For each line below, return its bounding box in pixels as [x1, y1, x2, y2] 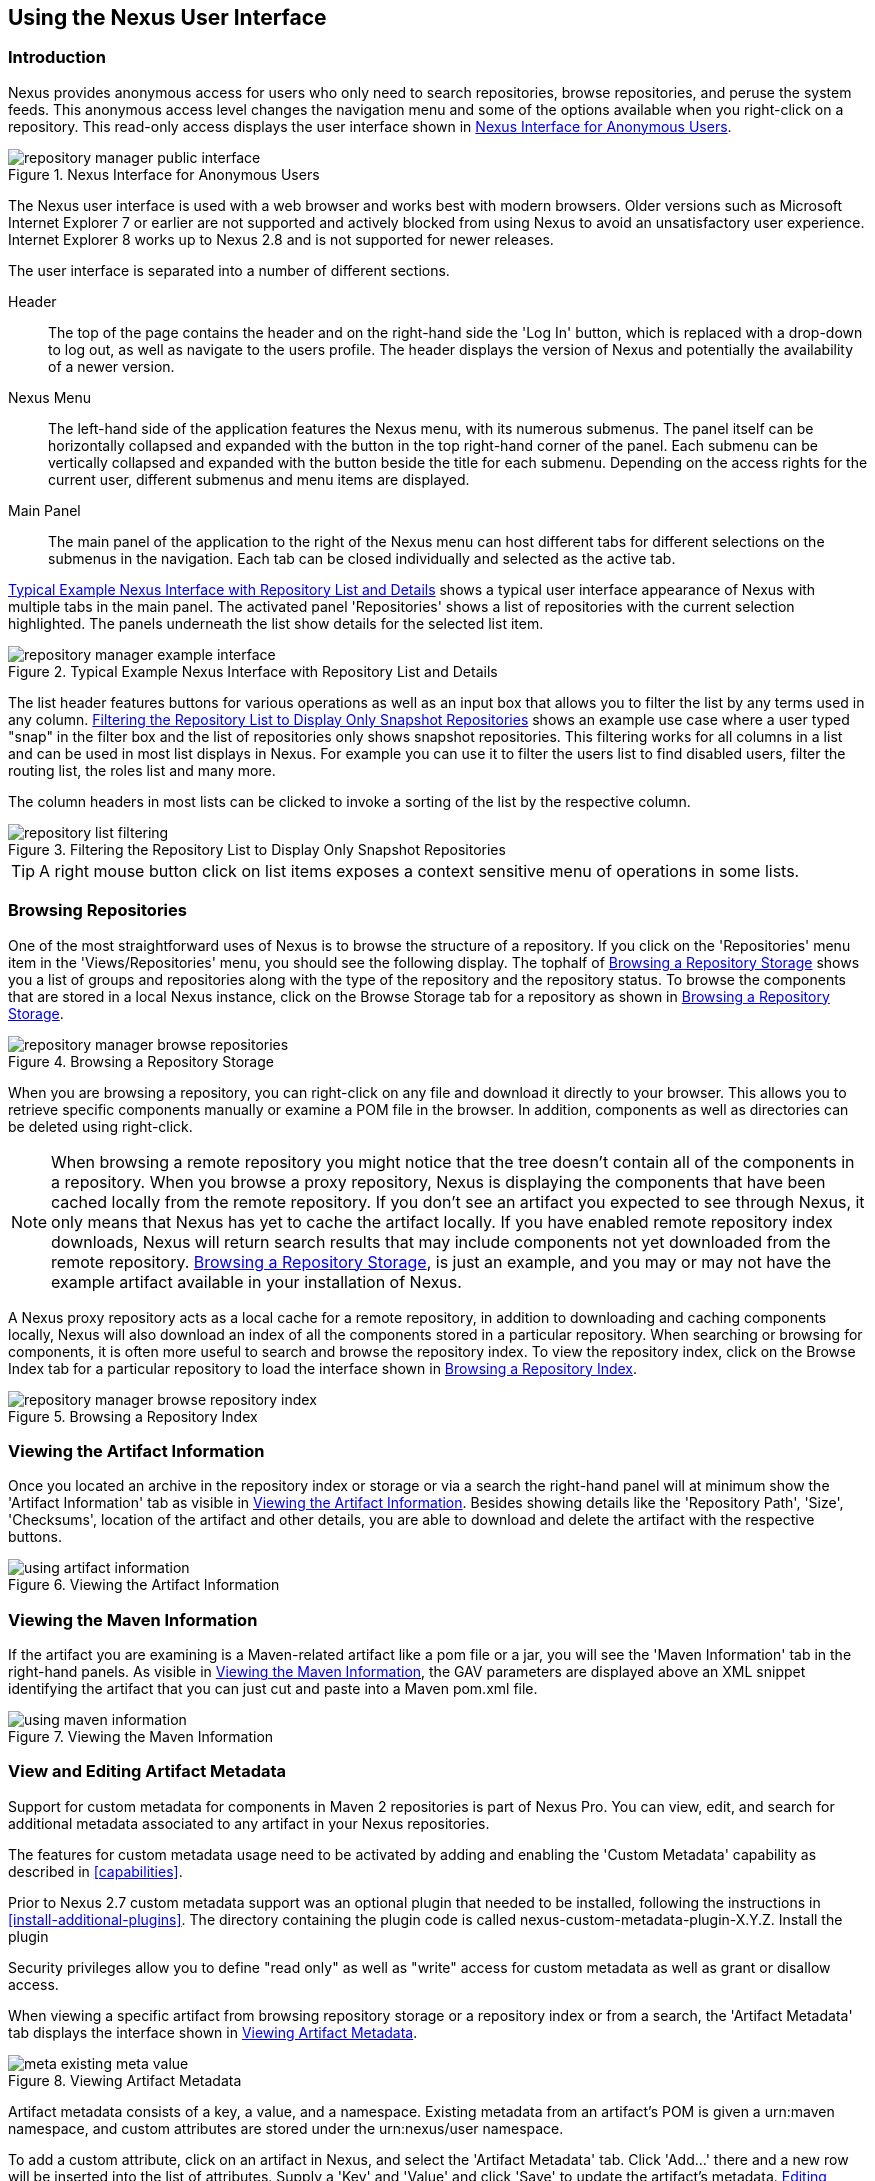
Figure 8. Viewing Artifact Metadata [8, 2071, 242, 2089]
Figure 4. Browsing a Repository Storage [8, 1052, 274, 1070]
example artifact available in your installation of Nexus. [51, 1271, 462, 1292]
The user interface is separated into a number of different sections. [8, 261, 450, 279]
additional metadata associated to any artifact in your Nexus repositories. [8, 1814, 490, 1832]
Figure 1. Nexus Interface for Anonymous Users [8, 165, 320, 183]
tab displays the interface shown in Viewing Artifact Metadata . [8, 2023, 418, 2041]
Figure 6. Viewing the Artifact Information [8, 1576, 280, 1594]
